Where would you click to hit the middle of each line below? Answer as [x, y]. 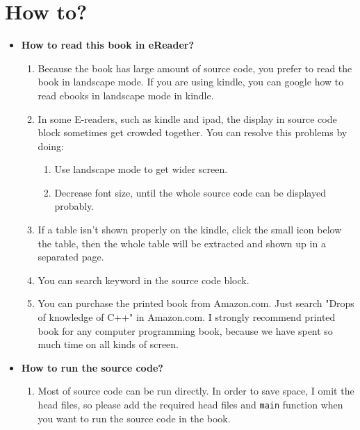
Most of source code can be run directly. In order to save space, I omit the [196, 391]
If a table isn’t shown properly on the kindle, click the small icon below [190, 230]
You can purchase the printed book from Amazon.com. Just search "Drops [196, 303]
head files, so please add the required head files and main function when [190, 404]
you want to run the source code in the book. [134, 418]
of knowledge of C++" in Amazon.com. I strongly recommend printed [187, 317]
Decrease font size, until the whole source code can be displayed [190, 192]
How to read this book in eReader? [108, 45]
